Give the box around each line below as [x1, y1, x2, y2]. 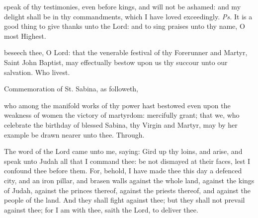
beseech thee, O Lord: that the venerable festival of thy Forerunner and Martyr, [4, 47, 248, 58]
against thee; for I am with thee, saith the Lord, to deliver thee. [4, 204, 198, 215]
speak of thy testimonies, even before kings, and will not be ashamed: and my [4, 1, 241, 11]
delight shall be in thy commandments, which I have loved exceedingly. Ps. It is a [4, 11, 253, 21]
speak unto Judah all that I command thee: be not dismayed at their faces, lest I [4, 155, 251, 166]
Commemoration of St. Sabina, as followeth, [4, 83, 139, 94]
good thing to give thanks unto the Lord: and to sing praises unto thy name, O [4, 21, 245, 31]
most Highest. [4, 30, 46, 41]
